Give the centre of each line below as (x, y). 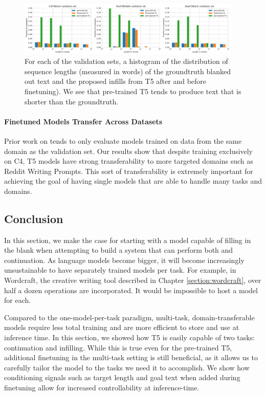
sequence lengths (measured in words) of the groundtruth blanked (128, 71)
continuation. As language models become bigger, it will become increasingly (124, 260)
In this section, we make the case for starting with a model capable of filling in (128, 240)
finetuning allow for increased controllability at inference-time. (102, 387)
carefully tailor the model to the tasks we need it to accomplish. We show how (127, 367)
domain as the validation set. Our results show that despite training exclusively (128, 151)
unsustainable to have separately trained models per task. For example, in (120, 270)
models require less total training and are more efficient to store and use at (122, 327)
